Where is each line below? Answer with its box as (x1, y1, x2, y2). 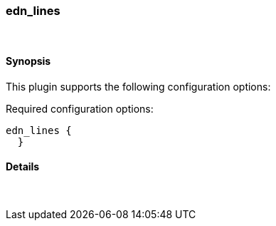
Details (6, 160, 40, 173)
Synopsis (6, 54, 51, 67)
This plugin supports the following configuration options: (6, 80, 271, 93)
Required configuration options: (6, 102, 154, 115)
